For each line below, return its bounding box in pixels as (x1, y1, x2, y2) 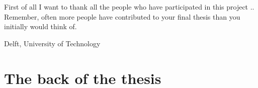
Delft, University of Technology (4, 38, 101, 48)
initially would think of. (4, 21, 77, 32)
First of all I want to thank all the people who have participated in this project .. (4, 2, 254, 12)
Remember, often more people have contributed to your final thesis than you (4, 11, 240, 22)
